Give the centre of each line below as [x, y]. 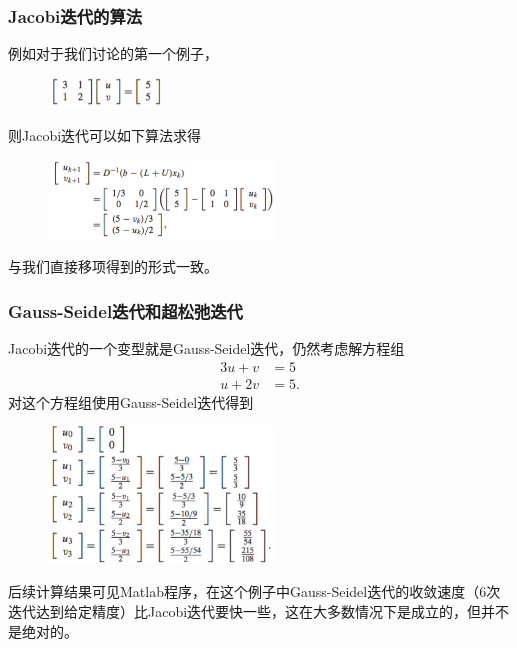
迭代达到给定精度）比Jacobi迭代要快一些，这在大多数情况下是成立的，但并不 [259, 611]
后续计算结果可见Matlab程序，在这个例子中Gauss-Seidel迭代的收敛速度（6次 [254, 591]
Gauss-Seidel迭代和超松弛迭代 [125, 310]
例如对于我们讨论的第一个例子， [113, 53]
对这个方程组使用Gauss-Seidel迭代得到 [131, 401]
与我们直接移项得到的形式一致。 [113, 266]
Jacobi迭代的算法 [75, 15]
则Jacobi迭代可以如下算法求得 [105, 135]
